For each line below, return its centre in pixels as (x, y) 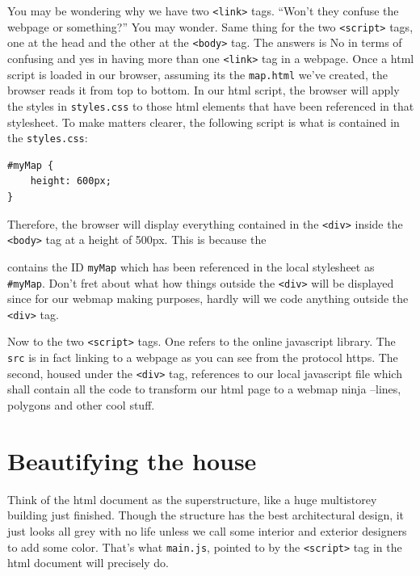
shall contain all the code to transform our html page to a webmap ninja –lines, (204, 389)
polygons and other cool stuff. (81, 405)
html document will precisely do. (88, 563)
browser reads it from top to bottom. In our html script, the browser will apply (204, 90)
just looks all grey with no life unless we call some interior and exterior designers (207, 530)
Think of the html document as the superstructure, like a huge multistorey (192, 499)
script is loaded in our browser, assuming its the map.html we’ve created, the (197, 74)
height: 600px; (71, 181)
